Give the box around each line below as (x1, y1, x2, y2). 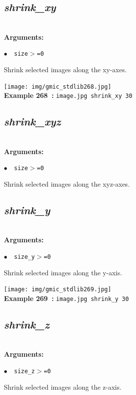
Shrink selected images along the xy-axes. (4, 64, 127, 75)
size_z (14, 367, 35, 375)
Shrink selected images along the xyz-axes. (4, 179, 130, 189)
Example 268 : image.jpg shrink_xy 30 (4, 90, 133, 100)
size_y (14, 253, 35, 260)
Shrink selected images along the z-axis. (4, 381, 121, 392)
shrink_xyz (4, 114, 61, 129)
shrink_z (4, 316, 49, 332)
